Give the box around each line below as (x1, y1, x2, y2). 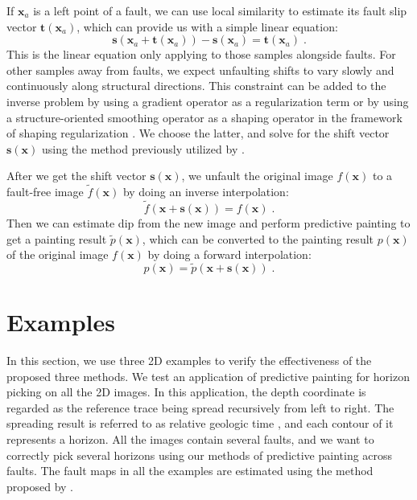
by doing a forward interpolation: (147, 246, 312, 263)
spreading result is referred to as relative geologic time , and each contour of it (6, 415, 394, 432)
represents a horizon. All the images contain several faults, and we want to (6, 431, 374, 448)
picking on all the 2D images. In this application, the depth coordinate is (6, 383, 366, 400)
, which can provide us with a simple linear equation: (76, 18, 338, 35)
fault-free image (6, 183, 84, 200)
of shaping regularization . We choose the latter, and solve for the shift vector (6, 125, 390, 141)
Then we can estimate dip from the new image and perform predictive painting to (6, 214, 411, 231)
